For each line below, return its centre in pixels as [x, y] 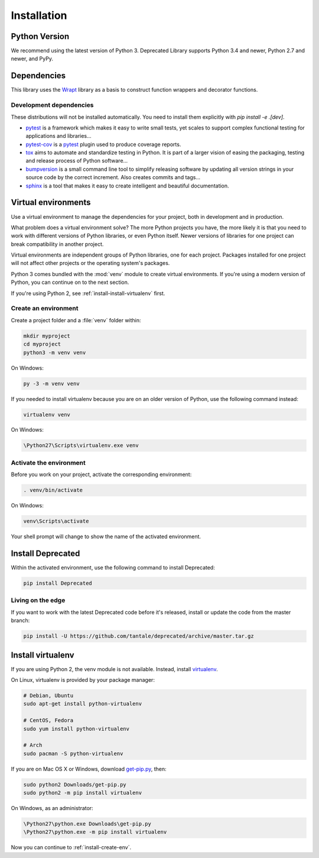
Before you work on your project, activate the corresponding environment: [101, 475]
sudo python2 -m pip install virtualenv [82, 793]
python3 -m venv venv [55, 352]
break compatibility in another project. [57, 244]
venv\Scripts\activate [56, 521]
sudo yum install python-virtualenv [77, 729]
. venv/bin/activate [53, 490]
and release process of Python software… [77, 161]
